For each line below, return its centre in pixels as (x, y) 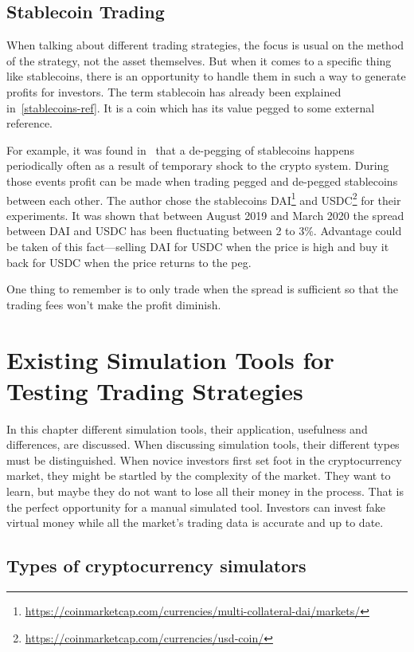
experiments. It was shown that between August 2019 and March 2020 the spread (205, 215)
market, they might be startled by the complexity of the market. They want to (199, 475)
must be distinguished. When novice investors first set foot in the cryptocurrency (204, 460)
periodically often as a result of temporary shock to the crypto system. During (198, 165)
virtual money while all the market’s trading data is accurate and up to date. (195, 522)
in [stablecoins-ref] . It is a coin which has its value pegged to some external (191, 107)
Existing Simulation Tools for (170, 359)
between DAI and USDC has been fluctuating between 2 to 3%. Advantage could (204, 231)
